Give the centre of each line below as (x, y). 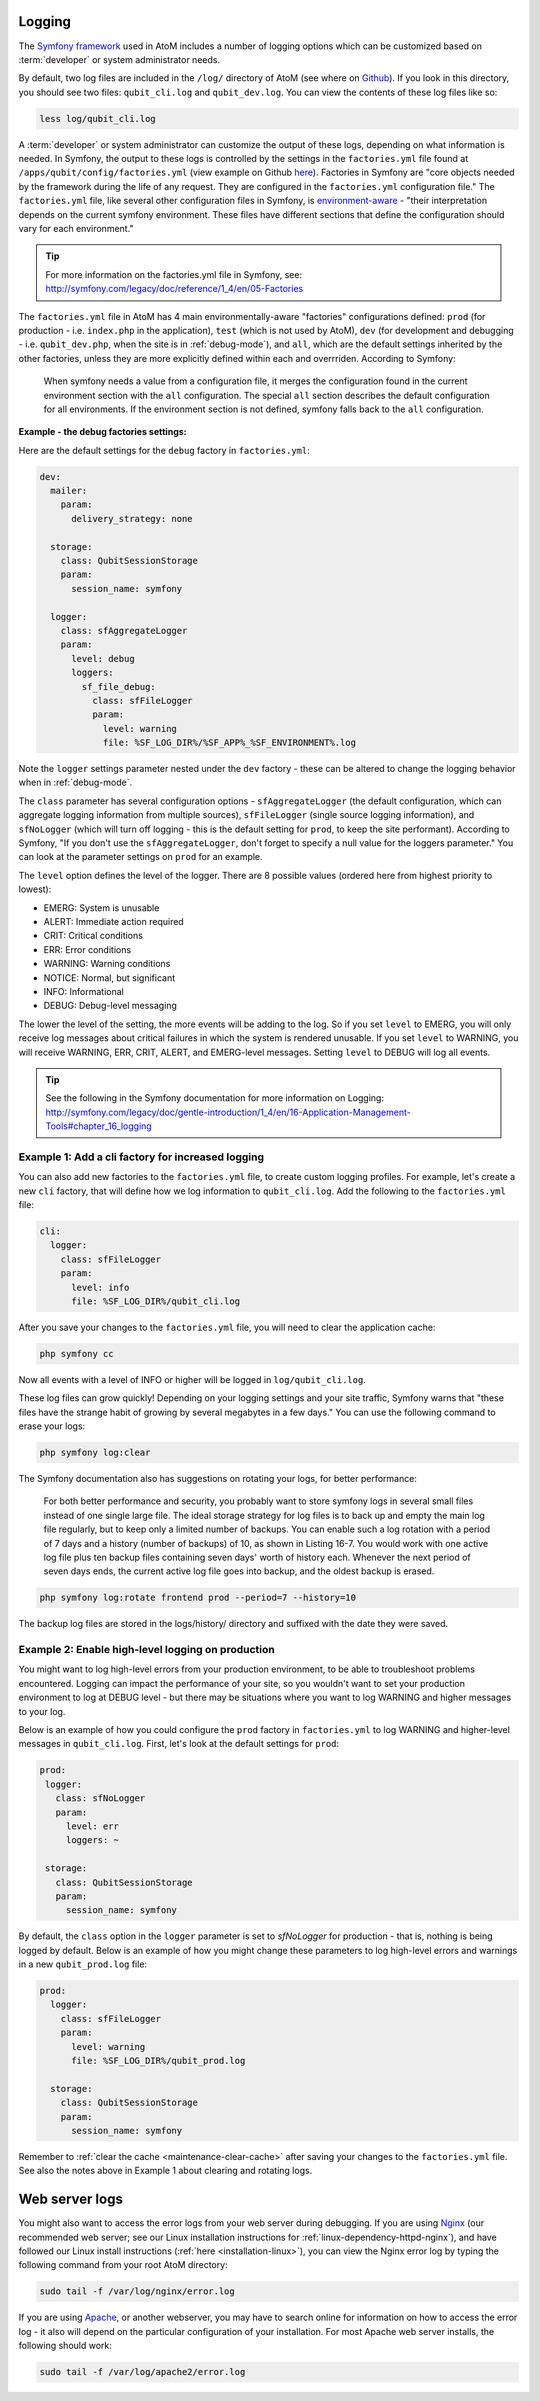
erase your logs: (52, 1426)
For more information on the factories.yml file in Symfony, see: (174, 274)
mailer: (69, 491)
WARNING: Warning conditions (107, 964)
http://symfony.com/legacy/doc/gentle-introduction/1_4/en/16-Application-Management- (228, 1112)
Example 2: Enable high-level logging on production (146, 1650)
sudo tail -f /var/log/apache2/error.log (142, 2372)
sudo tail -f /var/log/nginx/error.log (137, 2291)
